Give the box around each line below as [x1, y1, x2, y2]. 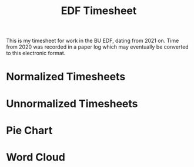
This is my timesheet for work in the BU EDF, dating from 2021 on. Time [6, 37, 179, 45]
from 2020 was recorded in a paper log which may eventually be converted [6, 43, 189, 50]
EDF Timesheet [61, 4, 137, 18]
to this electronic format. [6, 50, 66, 57]
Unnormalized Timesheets [6, 97, 138, 110]
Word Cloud [6, 151, 66, 163]
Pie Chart [6, 124, 53, 137]
